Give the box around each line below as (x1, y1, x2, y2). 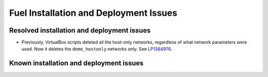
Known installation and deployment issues (9, 59, 144, 68)
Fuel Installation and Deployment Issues (9, 7, 178, 18)
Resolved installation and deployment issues (9, 26, 151, 35)
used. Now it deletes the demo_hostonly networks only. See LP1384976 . (21, 46, 172, 52)
